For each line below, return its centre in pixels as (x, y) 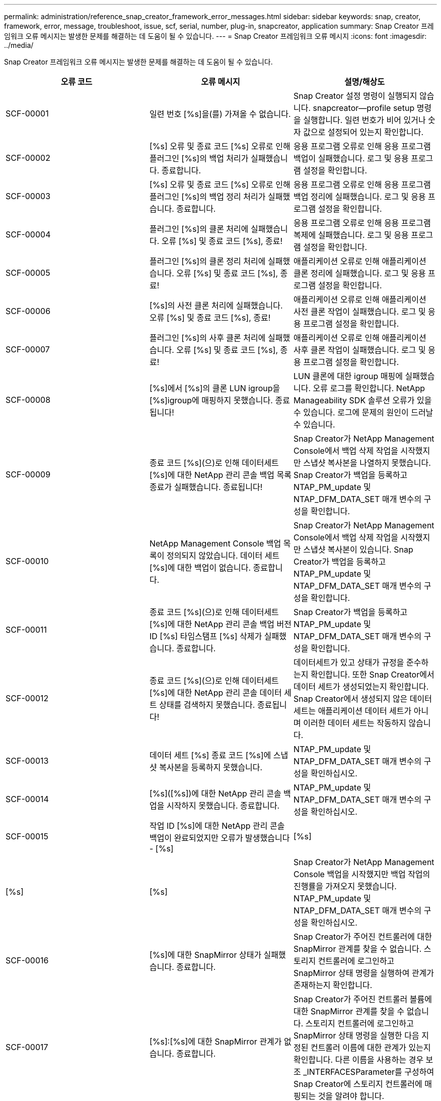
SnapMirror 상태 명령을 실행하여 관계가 (364, 973)
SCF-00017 (27, 1047)
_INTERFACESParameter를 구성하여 (369, 1072)
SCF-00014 (27, 799)
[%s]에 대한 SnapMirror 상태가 (205, 955)
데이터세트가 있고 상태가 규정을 (349, 662)
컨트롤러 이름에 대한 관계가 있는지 (371, 1048)
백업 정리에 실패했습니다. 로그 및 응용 (359, 197)
